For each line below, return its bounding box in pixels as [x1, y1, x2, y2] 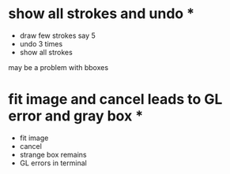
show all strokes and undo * [8, 5, 195, 23]
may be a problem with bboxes [8, 62, 109, 72]
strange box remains [19, 150, 87, 159]
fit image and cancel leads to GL [8, 91, 223, 109]
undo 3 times [19, 39, 63, 48]
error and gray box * [8, 107, 144, 125]
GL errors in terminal [19, 158, 87, 168]
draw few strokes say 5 [19, 31, 96, 40]
